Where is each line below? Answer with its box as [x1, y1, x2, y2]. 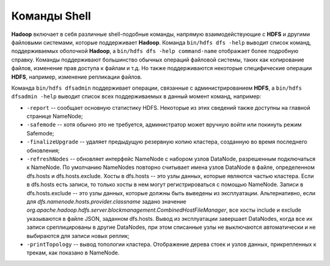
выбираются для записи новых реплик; [26, 232, 130, 239]
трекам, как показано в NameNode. [26, 249, 120, 256]
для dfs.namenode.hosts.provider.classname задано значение [26, 198, 186, 205]
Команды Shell [11, 9, 91, 23]
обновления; [26, 146, 60, 154]
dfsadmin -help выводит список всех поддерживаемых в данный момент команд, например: [11, 93, 262, 100]
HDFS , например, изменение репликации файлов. [11, 73, 142, 81]
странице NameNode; [26, 113, 83, 120]
